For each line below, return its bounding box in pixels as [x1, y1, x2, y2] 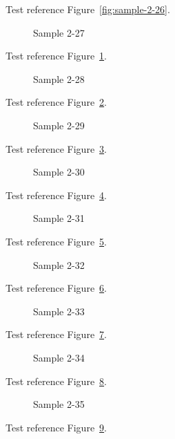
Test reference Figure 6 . [6, 281, 107, 295]
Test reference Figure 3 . [6, 141, 107, 156]
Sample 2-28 [33, 71, 85, 86]
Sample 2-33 [33, 303, 85, 318]
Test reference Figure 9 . [6, 420, 107, 434]
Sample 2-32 [33, 257, 85, 272]
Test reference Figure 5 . [6, 234, 107, 248]
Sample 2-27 [33, 25, 85, 39]
